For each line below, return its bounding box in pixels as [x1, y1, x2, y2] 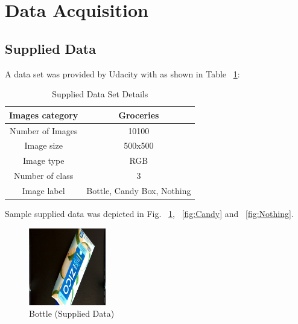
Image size [24, 139, 63, 152]
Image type [22, 154, 65, 167]
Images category [9, 108, 78, 121]
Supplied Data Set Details [52, 88, 148, 100]
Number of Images [9, 124, 78, 137]
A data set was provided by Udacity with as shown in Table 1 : [5, 67, 240, 80]
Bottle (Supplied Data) [29, 307, 115, 320]
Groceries [118, 108, 159, 121]
